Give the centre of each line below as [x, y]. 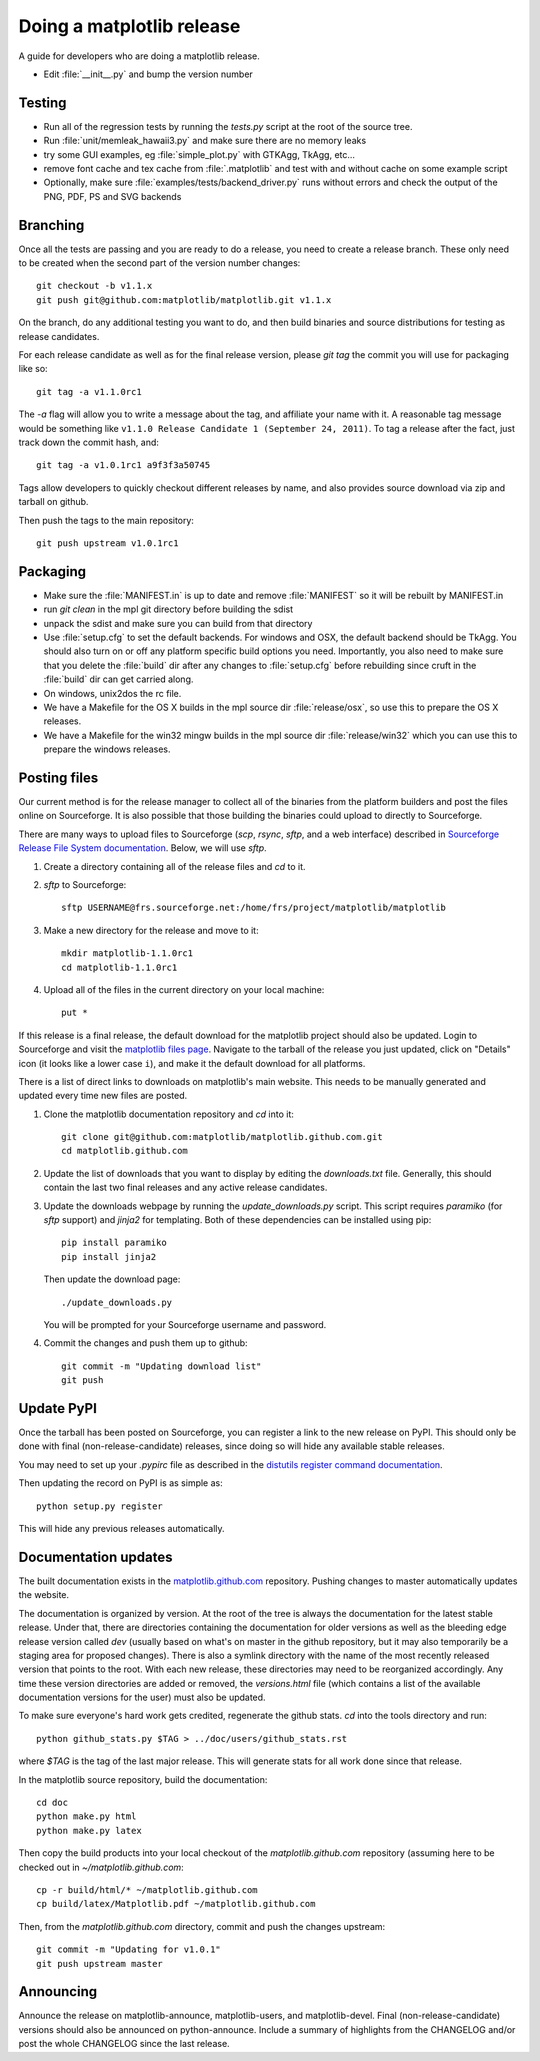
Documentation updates [96, 1556]
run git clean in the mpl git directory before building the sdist [168, 609]
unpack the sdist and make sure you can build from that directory [178, 623]
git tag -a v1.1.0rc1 [89, 391]
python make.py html [86, 1816]
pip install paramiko [114, 1243]
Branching [51, 225]
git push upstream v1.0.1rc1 [107, 543]
